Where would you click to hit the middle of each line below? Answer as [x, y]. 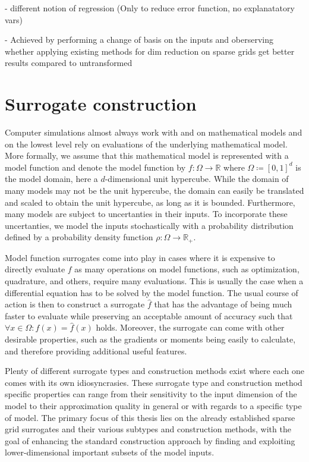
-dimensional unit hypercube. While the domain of [197, 179]
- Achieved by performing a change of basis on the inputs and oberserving [139, 40]
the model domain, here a [51, 179]
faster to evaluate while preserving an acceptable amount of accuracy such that [149, 315]
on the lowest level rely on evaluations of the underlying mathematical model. [146, 144]
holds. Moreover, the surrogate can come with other [190, 327]
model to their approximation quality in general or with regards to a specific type [153, 406]
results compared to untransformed [69, 63]
